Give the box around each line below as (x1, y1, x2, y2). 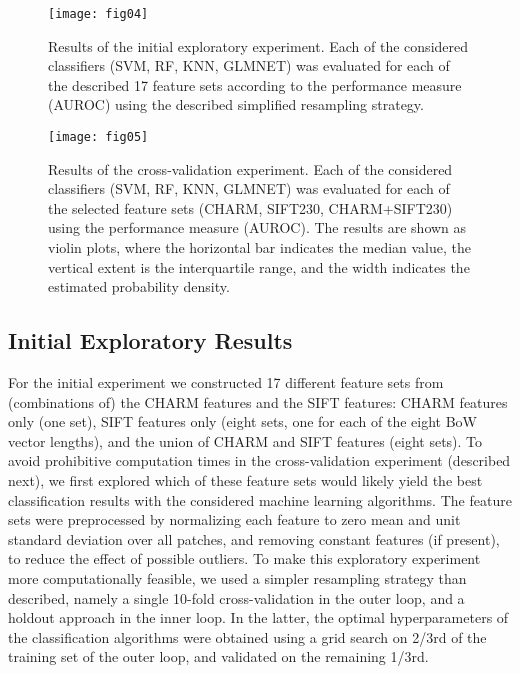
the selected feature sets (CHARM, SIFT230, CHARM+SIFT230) (48, 197, 453, 218)
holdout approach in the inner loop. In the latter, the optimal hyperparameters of (8, 607, 509, 628)
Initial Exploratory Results (8, 325, 293, 356)
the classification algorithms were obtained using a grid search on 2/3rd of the (8, 626, 487, 647)
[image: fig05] (48, 130, 149, 145)
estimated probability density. (48, 276, 230, 297)
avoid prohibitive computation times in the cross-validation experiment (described (8, 450, 511, 471)
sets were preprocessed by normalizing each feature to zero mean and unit (8, 509, 461, 530)
